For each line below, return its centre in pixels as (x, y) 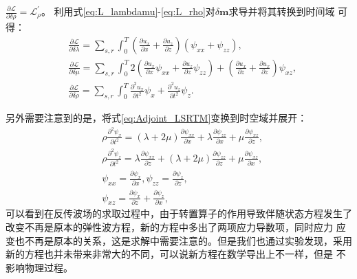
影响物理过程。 (39, 267)
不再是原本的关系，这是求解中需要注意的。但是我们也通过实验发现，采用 (188, 240)
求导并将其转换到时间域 (282, 11)
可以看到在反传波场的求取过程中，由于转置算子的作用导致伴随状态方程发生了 (179, 213)
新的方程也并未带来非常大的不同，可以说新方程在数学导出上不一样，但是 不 (176, 254)
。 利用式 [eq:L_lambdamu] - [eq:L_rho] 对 (128, 11)
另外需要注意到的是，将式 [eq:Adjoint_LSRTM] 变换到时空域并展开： (156, 118)
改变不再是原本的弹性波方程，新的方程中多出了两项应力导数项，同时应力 (169, 226)
